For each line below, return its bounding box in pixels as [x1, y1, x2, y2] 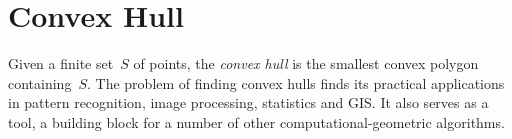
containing [8, 72, 72, 93]
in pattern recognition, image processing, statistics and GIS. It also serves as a [8, 92, 489, 113]
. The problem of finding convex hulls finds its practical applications [87, 72, 505, 93]
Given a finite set [8, 53, 114, 74]
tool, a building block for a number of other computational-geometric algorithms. [8, 111, 505, 132]
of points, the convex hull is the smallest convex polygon [133, 53, 479, 74]
